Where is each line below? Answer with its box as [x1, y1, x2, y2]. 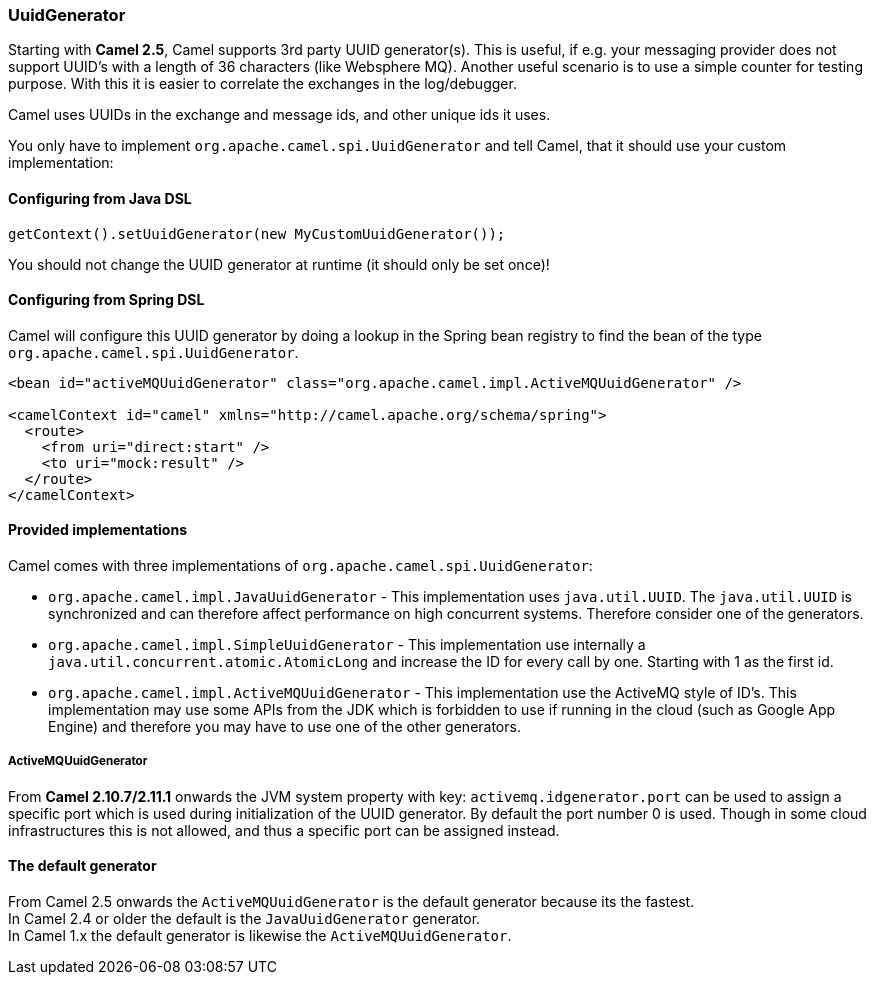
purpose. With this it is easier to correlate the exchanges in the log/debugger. [8, 75, 517, 93]
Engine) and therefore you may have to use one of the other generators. [48, 718, 521, 736]
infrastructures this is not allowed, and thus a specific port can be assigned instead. [8, 821, 560, 839]
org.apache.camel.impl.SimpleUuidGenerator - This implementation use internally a [48, 636, 646, 654]
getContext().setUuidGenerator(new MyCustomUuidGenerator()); [8, 225, 506, 242]
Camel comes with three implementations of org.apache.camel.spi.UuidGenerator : [8, 557, 593, 575]
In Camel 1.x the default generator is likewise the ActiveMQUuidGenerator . [8, 927, 512, 945]
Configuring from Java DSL [8, 189, 192, 207]
